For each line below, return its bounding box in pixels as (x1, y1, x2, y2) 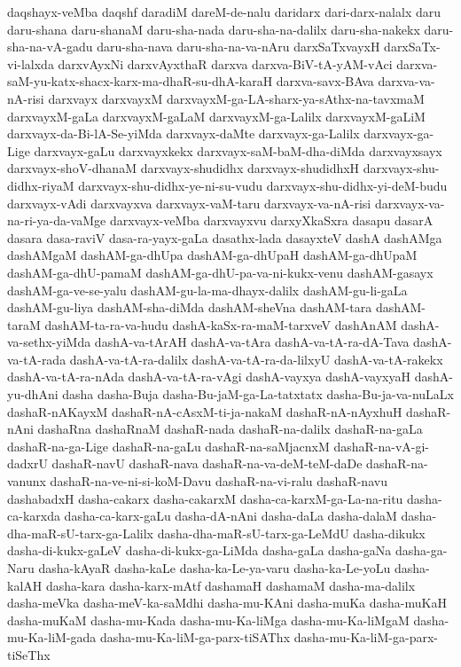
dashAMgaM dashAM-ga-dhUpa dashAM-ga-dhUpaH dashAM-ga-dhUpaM (7, 246, 418, 264)
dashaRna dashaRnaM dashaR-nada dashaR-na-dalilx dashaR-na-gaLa (37, 420, 423, 438)
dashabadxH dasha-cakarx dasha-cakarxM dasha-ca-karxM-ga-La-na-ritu (7, 489, 403, 507)
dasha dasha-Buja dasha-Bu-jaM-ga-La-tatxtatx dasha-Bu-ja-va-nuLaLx (62, 385, 454, 404)
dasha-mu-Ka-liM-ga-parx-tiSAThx (99, 628, 291, 647)
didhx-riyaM (7, 176, 74, 194)
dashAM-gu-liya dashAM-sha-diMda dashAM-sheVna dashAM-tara (7, 298, 372, 317)
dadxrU (7, 454, 48, 473)
